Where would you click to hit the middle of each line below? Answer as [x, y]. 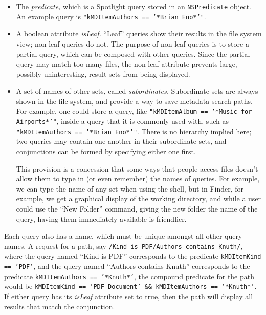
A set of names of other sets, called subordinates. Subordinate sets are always [137, 91]
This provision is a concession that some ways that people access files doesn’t [137, 168]
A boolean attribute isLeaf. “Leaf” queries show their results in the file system [139, 34]
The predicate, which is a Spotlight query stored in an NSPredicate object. [134, 6]
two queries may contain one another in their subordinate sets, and [121, 141]
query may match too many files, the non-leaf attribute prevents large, [127, 64]
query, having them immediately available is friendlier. [101, 218]
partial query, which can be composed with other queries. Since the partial [133, 54]
